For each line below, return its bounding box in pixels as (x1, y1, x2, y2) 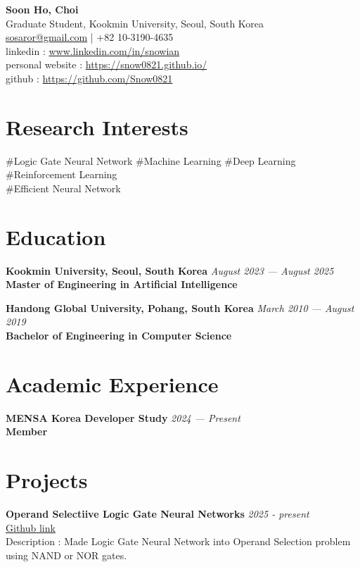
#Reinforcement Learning (6, 167, 117, 182)
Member (6, 424, 48, 439)
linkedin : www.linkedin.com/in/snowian (6, 43, 180, 58)
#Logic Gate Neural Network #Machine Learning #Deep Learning (6, 153, 296, 168)
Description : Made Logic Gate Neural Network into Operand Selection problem (6, 534, 351, 549)
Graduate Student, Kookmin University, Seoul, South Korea (6, 15, 264, 30)
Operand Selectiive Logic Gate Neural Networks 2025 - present (6, 506, 309, 521)
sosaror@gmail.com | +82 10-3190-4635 (6, 30, 174, 44)
